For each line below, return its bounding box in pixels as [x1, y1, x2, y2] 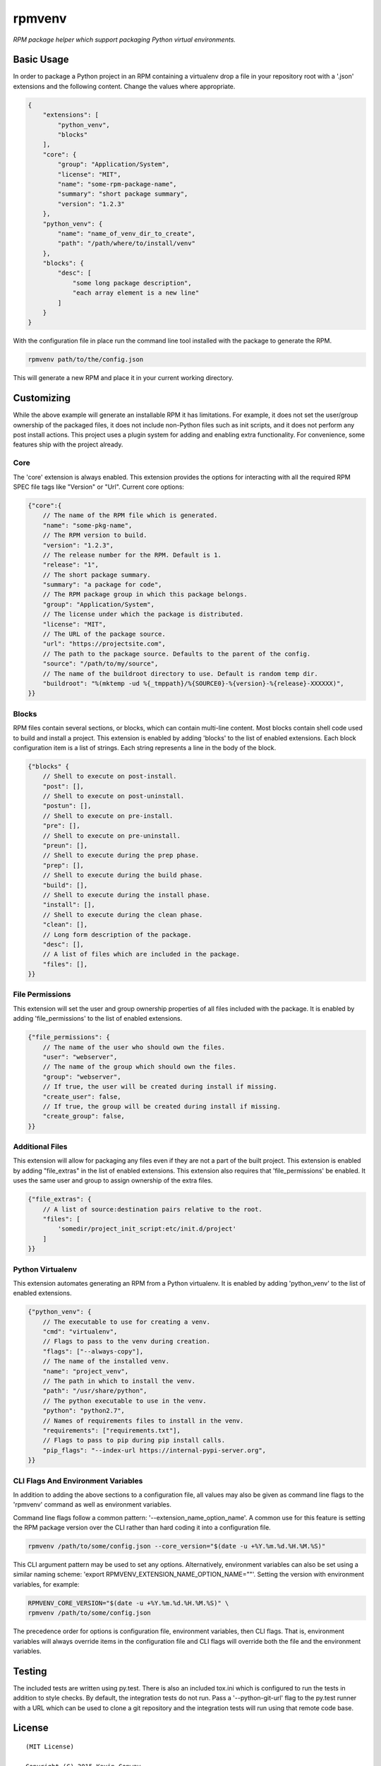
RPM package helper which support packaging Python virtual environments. [13, 35, 236, 44]
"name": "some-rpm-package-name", [57, 180, 177, 188]
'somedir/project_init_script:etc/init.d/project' [57, 1225, 236, 1233]
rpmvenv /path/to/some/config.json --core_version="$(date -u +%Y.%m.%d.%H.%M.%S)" [28, 1542, 326, 1551]
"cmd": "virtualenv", [42, 1328, 118, 1336]
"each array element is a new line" [72, 289, 200, 297]
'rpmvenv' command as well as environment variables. [13, 1500, 172, 1509]
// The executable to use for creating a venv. [42, 1317, 211, 1326]
